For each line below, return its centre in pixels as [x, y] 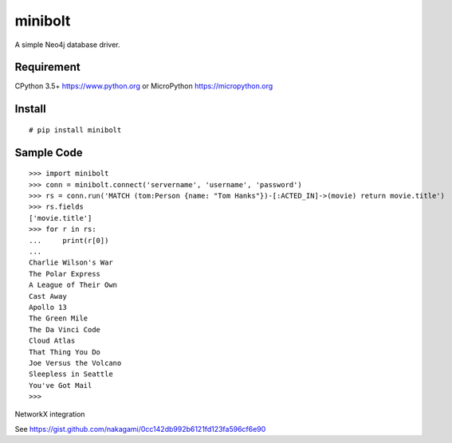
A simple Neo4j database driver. [67, 45]
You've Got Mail [61, 385]
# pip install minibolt [75, 130]
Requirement [48, 67]
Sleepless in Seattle [71, 374]
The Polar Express [65, 274]
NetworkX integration [50, 414]
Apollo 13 [48, 307]
